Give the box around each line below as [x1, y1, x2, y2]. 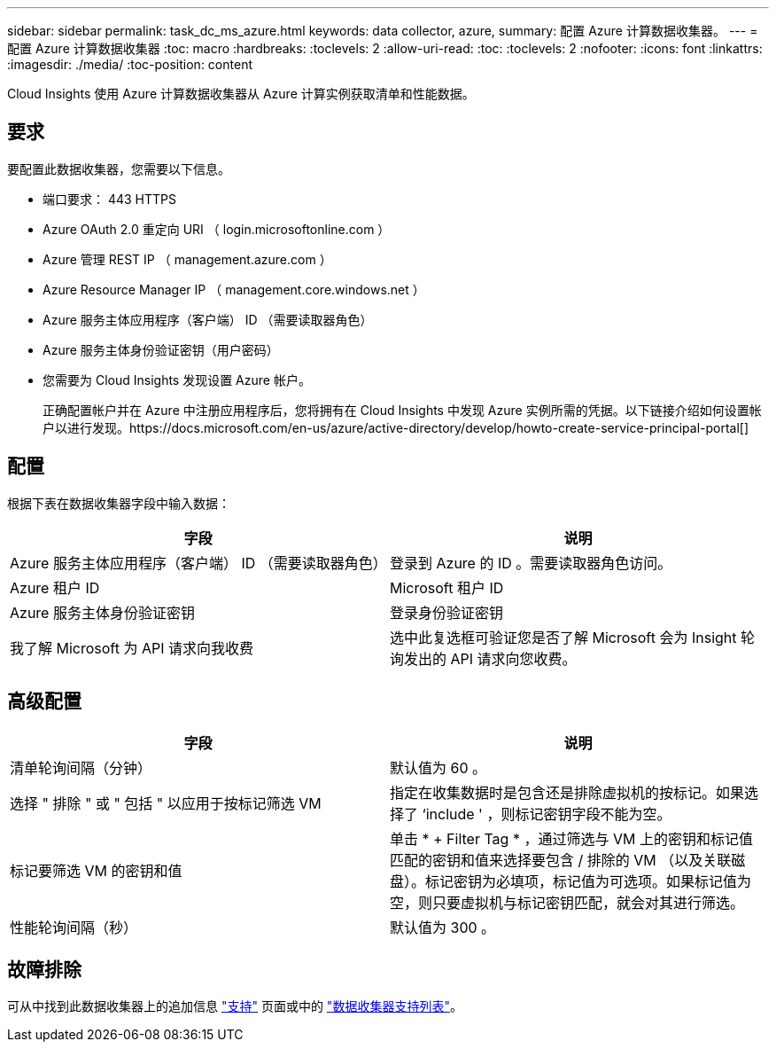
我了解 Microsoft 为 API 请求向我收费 [10, 638, 254, 657]
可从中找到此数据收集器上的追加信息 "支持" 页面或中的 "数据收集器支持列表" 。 [7, 998, 462, 1014]
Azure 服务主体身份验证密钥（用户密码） [43, 341, 279, 357]
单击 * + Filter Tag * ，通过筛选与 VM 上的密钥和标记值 [390, 829, 753, 848]
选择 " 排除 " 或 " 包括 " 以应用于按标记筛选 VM [10, 794, 322, 812]
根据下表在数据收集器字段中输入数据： [7, 495, 230, 511]
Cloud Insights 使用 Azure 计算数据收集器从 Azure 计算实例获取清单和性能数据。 [7, 86, 475, 101]
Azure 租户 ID [10, 578, 100, 597]
